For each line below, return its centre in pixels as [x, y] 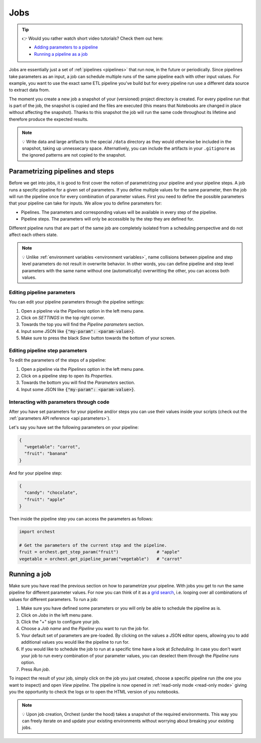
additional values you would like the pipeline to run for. [75, 642]
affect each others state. [33, 235]
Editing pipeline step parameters [48, 350]
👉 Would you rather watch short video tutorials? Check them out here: [93, 38]
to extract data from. [29, 90]
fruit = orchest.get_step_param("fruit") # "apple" [99, 552]
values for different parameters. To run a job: [54, 599]
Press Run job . [36, 669]
